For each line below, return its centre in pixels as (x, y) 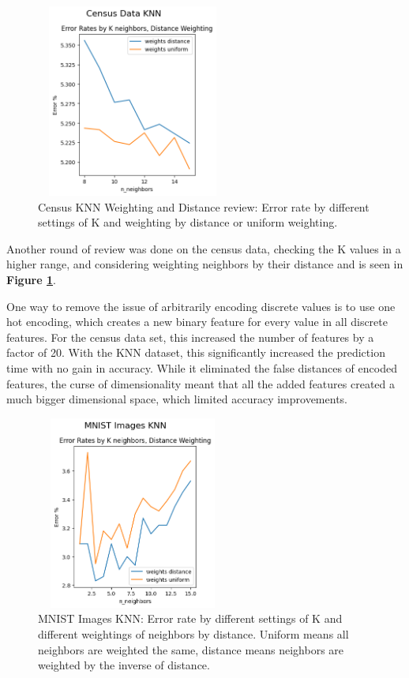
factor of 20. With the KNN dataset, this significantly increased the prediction (196, 352)
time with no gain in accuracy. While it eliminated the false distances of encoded (202, 367)
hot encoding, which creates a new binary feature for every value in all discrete (197, 322)
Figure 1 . (31, 279)
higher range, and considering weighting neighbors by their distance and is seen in (205, 264)
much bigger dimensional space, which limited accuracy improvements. (177, 399)
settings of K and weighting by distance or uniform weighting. (188, 222)
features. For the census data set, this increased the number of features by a (190, 337)
